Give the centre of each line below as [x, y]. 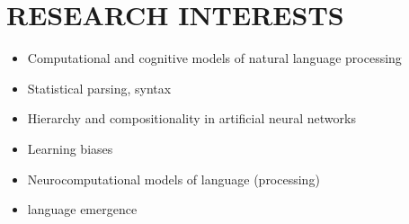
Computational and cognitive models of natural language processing [214, 58]
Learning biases [70, 148]
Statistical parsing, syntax [99, 88]
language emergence [82, 209]
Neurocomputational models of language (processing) [173, 179]
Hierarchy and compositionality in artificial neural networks [191, 118]
